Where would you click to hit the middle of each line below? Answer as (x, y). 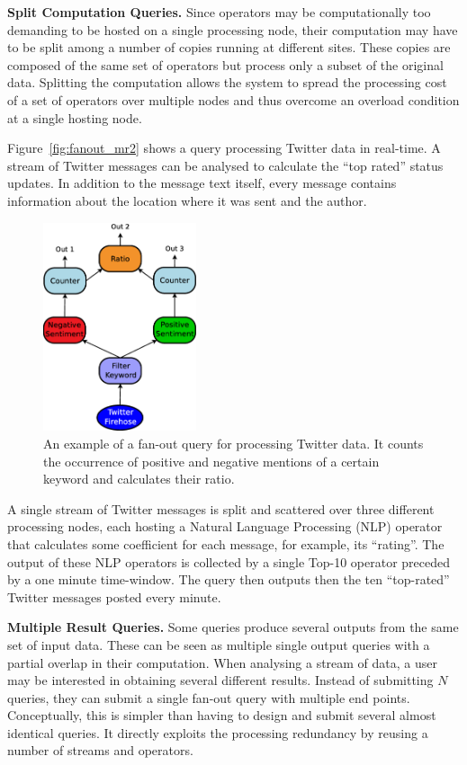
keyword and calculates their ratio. (139, 479)
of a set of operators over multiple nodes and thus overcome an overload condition (233, 99)
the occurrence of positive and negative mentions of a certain (211, 461)
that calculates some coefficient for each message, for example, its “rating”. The (226, 543)
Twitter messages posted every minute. (114, 596)
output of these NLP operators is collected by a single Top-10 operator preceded (229, 561)
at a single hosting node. (75, 117)
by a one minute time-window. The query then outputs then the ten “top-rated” (229, 579)
